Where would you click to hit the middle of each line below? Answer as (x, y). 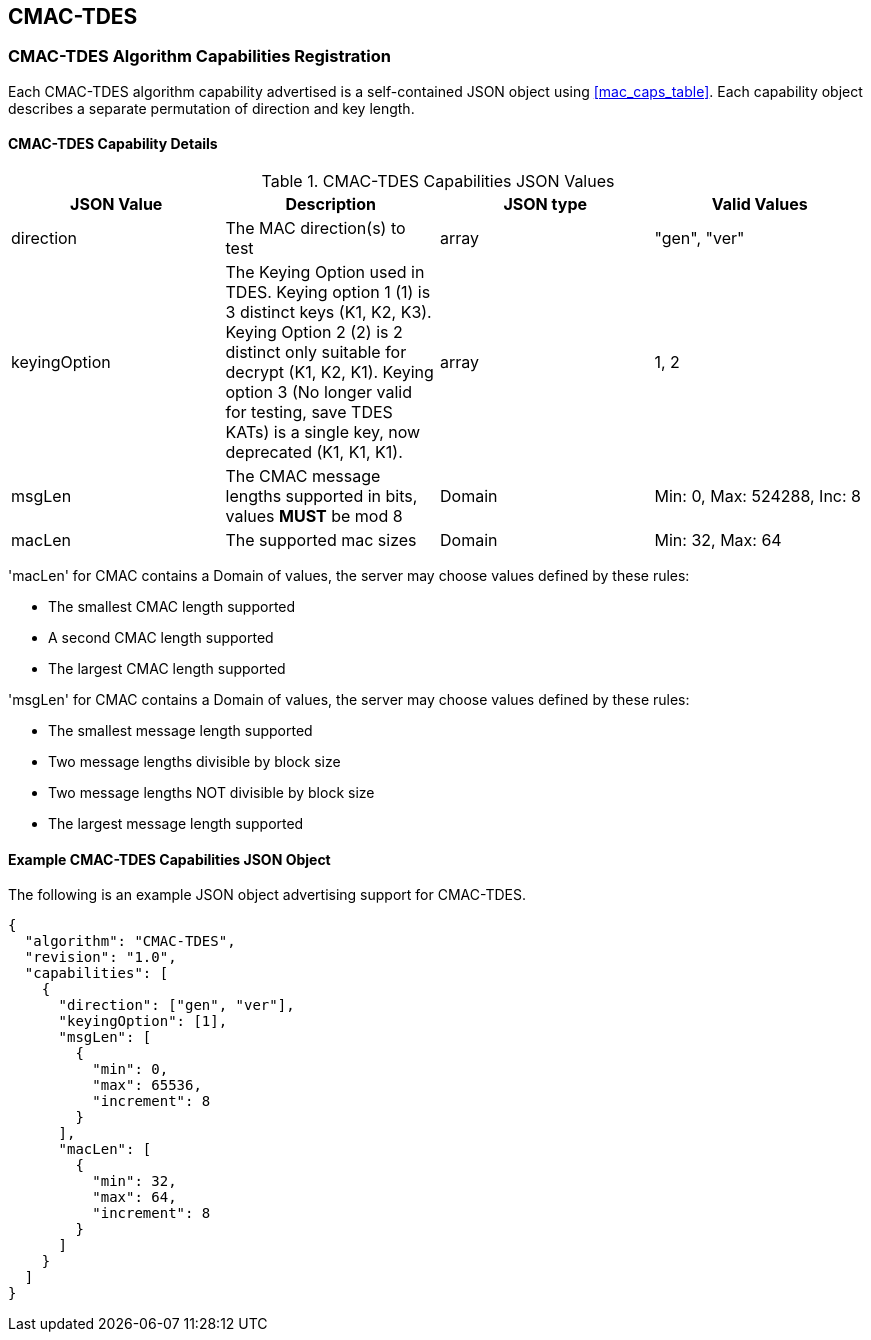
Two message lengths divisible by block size (194, 762)
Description (330, 204)
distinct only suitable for (316, 352)
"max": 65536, (147, 1085)
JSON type (545, 204)
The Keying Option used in (325, 272)
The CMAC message (303, 476)
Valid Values (759, 204)
